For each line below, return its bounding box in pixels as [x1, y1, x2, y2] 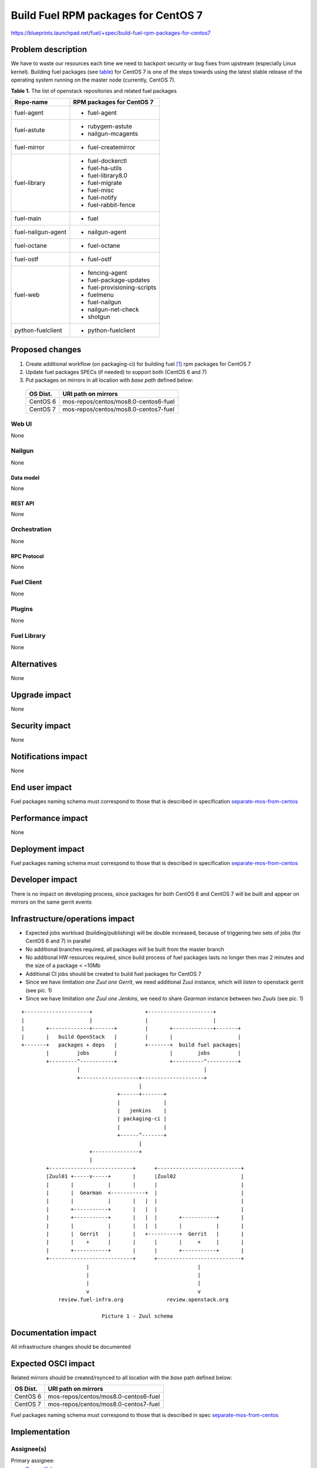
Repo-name [14, 98, 48, 106]
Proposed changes [11, 345, 82, 355]
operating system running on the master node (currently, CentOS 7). [11, 76, 176, 83]
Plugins [11, 605, 33, 613]
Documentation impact [11, 1328, 97, 1338]
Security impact [11, 720, 71, 730]
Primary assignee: [11, 1457, 55, 1464]
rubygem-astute [87, 122, 132, 130]
